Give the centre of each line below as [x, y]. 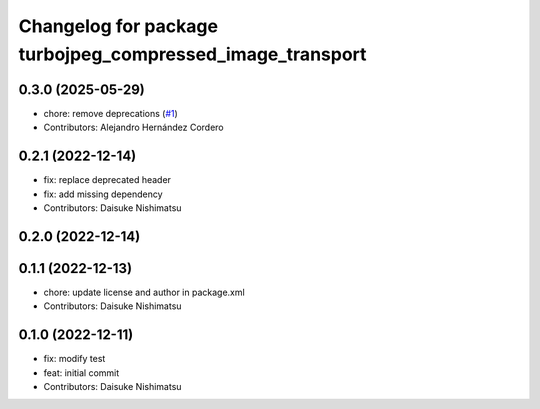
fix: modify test [74, 359]
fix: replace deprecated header [107, 180]
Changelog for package [118, 26]
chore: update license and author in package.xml [144, 292]
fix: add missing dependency [103, 194]
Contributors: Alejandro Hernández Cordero [133, 127]
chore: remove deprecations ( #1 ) [111, 113]
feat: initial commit [81, 372]
